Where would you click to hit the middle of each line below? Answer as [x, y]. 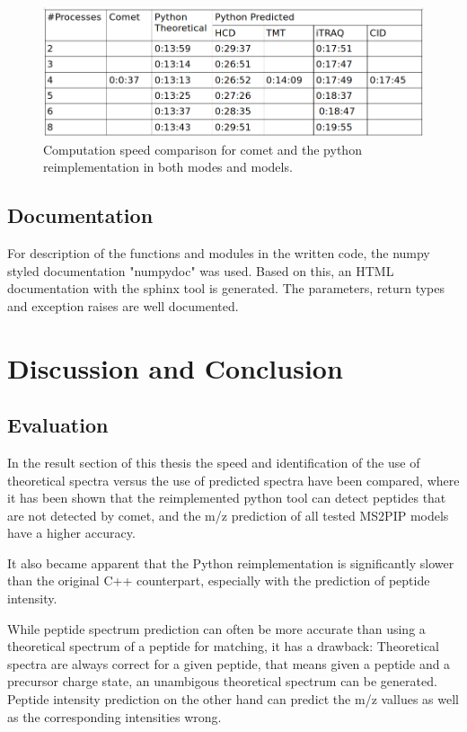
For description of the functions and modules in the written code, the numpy [219, 252]
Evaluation [58, 425]
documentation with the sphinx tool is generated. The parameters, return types [226, 288]
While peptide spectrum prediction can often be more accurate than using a [216, 628]
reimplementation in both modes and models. [168, 167]
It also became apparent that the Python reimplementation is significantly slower [231, 562]
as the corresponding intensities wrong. [115, 716]
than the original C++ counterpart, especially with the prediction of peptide [219, 580]
